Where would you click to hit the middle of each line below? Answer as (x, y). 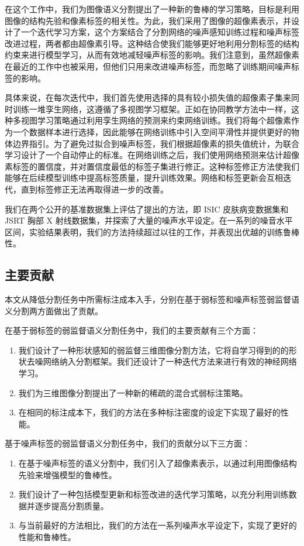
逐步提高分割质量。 (72, 505)
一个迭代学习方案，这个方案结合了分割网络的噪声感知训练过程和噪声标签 (160, 32)
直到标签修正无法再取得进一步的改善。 (94, 189)
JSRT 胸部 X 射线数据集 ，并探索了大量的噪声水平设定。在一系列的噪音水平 (149, 220)
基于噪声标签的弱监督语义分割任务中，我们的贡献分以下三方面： (127, 443)
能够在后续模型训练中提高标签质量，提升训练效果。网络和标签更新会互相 (144, 178)
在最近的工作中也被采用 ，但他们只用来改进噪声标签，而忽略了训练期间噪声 (148, 66)
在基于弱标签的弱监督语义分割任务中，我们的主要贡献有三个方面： (132, 330)
